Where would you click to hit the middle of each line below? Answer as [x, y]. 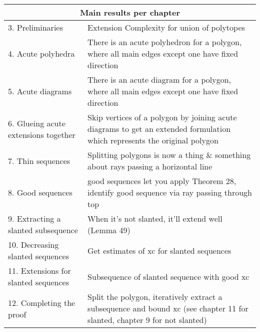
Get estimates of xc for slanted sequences [159, 250]
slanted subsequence [43, 230]
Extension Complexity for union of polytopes [166, 27]
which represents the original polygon [153, 140]
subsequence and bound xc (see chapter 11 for [168, 308]
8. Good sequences [40, 192]
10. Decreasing [33, 244]
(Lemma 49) [109, 230]
